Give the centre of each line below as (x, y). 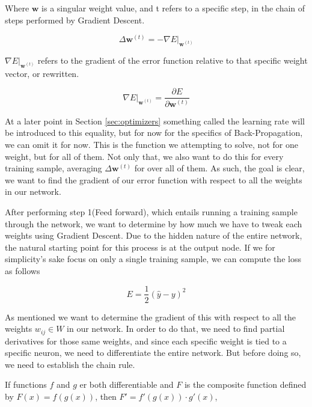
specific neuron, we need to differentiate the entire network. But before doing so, (153, 353)
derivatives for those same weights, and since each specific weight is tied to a (146, 341)
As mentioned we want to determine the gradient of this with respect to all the (151, 317)
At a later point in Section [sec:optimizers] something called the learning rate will (155, 121)
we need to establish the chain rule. (70, 364)
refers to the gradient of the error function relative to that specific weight (173, 60)
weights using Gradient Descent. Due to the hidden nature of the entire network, (154, 235)
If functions (26, 384)
